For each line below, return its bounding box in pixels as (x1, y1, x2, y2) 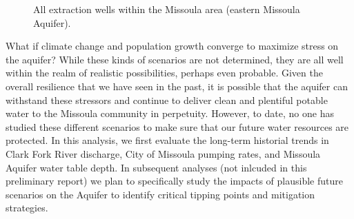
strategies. (6, 200, 48, 215)
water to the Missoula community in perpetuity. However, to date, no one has (6, 106, 334, 121)
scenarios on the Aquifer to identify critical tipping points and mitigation (6, 187, 315, 201)
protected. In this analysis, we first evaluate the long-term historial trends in (6, 133, 329, 147)
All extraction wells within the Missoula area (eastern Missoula (33, 2, 300, 16)
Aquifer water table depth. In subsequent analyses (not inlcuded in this (6, 160, 307, 174)
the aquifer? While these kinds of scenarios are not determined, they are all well (6, 52, 344, 66)
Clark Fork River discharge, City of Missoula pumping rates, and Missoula (6, 146, 321, 160)
